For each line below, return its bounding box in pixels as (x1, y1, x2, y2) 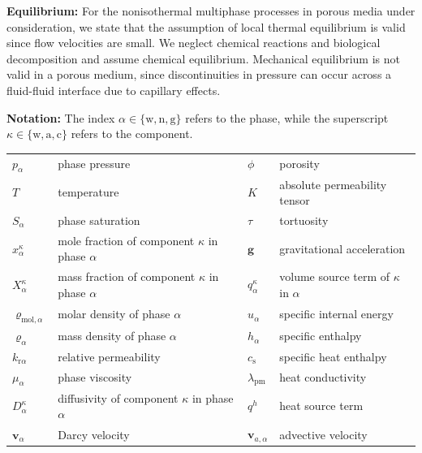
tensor (279, 192, 310, 209)
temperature (58, 183, 119, 201)
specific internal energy (279, 305, 394, 322)
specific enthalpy (279, 327, 362, 344)
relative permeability (58, 347, 161, 365)
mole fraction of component (58, 231, 195, 248)
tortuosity (279, 211, 329, 228)
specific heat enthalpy (279, 347, 387, 365)
